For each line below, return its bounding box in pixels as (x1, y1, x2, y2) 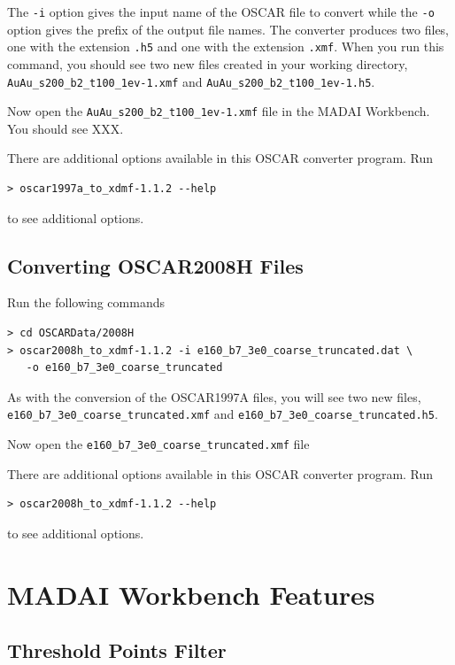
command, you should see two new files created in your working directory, (7, 54, 408, 73)
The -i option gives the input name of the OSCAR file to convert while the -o (7, 3, 435, 20)
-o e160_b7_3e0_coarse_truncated (26, 361, 223, 375)
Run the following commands (7, 293, 165, 312)
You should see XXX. (7, 119, 124, 137)
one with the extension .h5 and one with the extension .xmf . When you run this (7, 37, 444, 56)
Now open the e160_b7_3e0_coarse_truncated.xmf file (7, 435, 310, 453)
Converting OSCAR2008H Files (7, 251, 304, 279)
